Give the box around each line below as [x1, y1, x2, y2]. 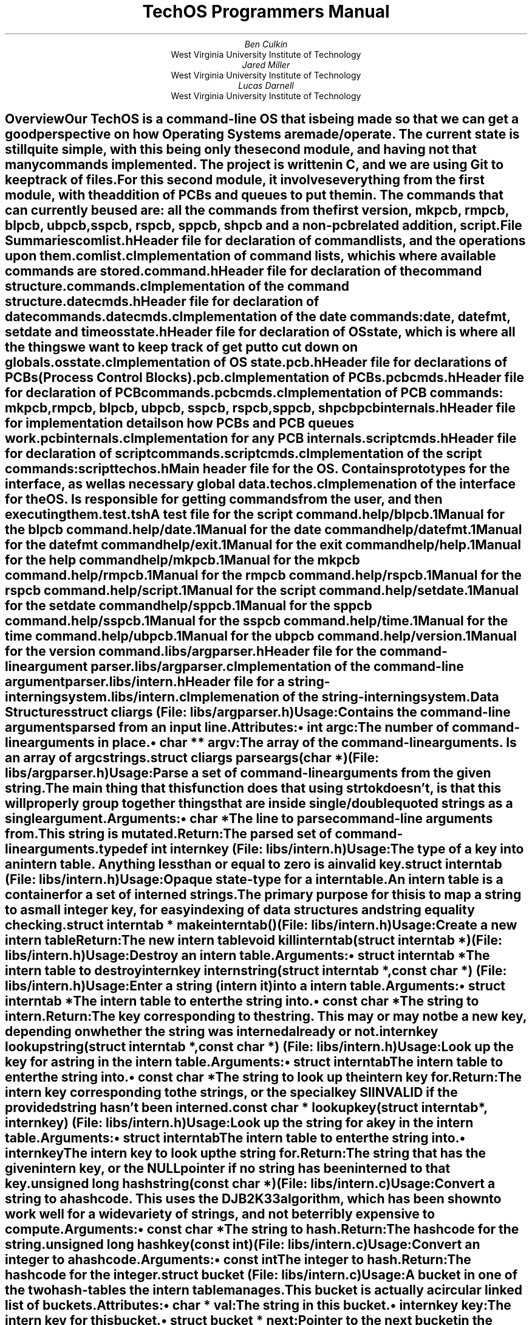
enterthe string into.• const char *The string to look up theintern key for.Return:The [5, 1069, 522, 1085]
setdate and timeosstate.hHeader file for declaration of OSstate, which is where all [5, 324, 516, 340]
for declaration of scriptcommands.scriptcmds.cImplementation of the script [5, 446, 482, 462]
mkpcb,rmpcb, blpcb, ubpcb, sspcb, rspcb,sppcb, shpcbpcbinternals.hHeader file [5, 400, 516, 416]
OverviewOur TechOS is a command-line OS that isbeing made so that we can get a [5, 111, 519, 127]
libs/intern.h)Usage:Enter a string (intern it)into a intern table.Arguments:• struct [5, 978, 505, 994]
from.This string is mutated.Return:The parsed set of [5, 826, 332, 842]
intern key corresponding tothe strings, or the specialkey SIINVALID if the [5, 1085, 458, 1101]
